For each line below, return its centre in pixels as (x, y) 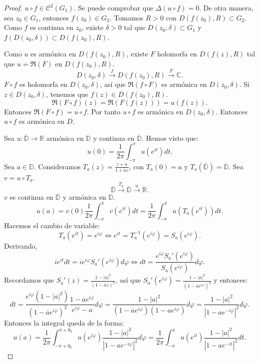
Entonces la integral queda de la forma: (64, 322)
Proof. (13, 7)
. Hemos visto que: (170, 138)
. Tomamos (127, 17)
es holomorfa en (43, 84)
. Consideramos (57, 166)
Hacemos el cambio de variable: (52, 225)
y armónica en (84, 197)
